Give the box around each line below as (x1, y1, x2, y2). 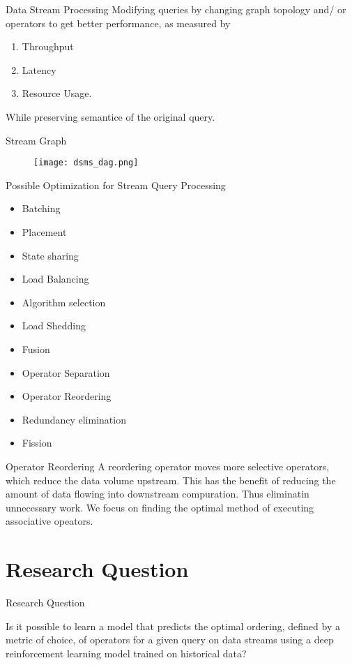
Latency (22, 62, 56, 77)
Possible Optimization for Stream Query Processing (6, 177, 226, 192)
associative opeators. (6, 514, 93, 528)
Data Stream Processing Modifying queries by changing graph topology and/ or (6, 2, 346, 16)
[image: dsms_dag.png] (33, 158, 139, 168)
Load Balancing (22, 271, 89, 286)
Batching (22, 201, 61, 216)
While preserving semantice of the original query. (6, 109, 215, 124)
